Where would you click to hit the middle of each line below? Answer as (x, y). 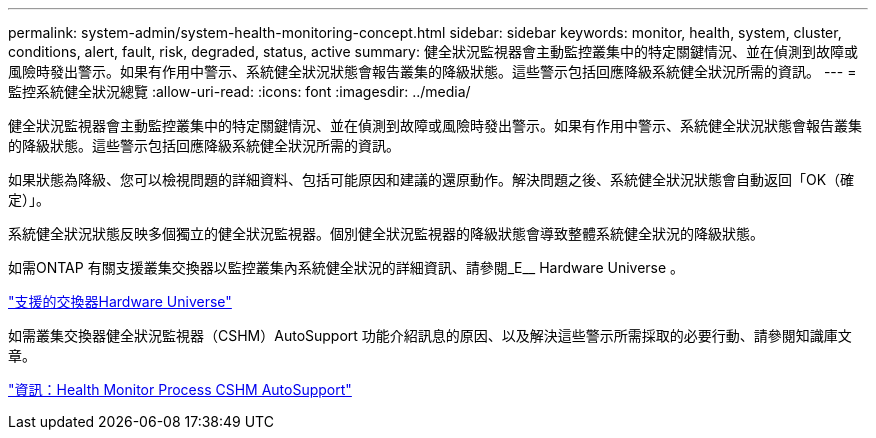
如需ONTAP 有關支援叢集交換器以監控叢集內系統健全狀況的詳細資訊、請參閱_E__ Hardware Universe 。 (346, 267)
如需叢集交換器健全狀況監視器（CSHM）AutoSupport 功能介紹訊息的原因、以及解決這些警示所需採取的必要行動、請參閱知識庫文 (430, 335)
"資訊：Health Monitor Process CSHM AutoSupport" (180, 389)
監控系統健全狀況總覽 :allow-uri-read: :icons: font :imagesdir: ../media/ (239, 91)
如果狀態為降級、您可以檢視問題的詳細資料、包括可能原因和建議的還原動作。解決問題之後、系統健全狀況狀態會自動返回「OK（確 (431, 179)
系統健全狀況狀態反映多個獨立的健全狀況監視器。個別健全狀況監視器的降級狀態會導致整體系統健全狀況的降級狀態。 (386, 233)
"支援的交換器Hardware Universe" (120, 301)
